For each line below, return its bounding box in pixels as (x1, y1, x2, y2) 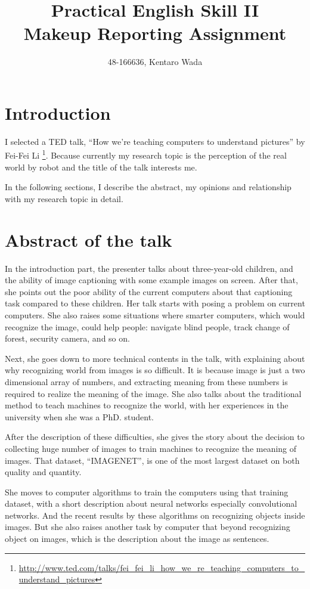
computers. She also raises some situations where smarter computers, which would (5, 308, 305, 321)
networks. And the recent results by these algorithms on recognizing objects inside (5, 509, 305, 521)
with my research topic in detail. (5, 192, 123, 204)
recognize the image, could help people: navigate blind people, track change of (5, 320, 290, 333)
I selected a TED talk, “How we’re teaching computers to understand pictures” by (5, 135, 305, 147)
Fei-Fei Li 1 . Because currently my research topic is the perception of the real (5, 147, 287, 162)
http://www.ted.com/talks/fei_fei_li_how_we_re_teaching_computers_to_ (18, 561, 305, 573)
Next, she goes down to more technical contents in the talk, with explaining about (5, 352, 305, 364)
